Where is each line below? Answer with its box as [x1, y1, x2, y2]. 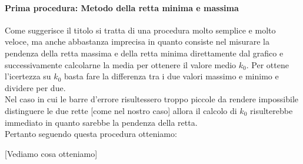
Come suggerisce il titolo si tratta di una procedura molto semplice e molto [5, 24, 276, 36]
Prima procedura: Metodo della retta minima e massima [5, 1, 239, 14]
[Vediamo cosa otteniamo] [5, 147, 98, 159]
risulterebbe [250, 104, 293, 116]
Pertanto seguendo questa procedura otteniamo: [5, 128, 177, 140]
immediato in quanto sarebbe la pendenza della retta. [5, 116, 198, 128]
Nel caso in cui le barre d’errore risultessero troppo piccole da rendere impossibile [5, 93, 298, 105]
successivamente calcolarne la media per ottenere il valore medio [5, 58, 237, 71]
